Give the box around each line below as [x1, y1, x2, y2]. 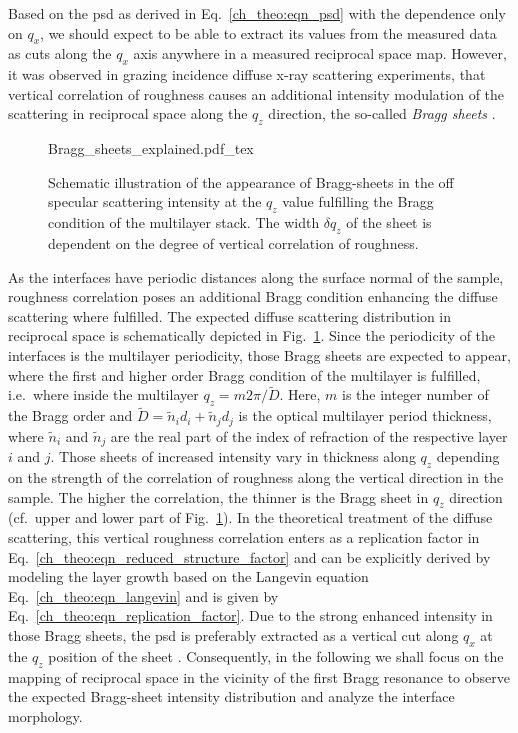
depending [436, 446, 500, 467]
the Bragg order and [8, 405, 133, 426]
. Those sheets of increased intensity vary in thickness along [50, 446, 416, 467]
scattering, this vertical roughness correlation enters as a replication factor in [8, 527, 480, 548]
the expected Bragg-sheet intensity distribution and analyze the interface [8, 686, 455, 707]
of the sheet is [346, 212, 432, 233]
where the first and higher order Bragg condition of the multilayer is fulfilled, [8, 364, 481, 385]
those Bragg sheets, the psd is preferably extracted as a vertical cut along [8, 625, 459, 645]
